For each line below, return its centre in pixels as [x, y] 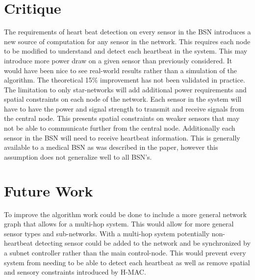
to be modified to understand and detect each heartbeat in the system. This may [126, 51]
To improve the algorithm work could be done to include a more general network [125, 214]
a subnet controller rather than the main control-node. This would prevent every [125, 252]
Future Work [49, 190]
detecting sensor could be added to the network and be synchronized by [143, 243]
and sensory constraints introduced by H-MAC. [75, 272]
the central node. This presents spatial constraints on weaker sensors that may [122, 118]
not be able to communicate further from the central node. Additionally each [120, 128]
